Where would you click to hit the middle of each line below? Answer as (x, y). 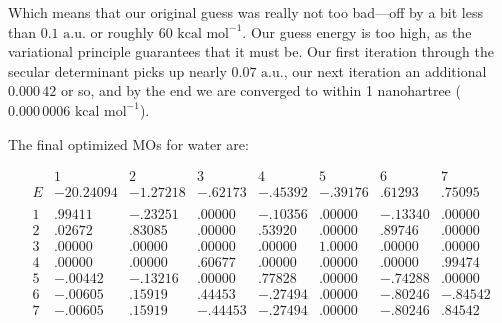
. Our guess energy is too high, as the (357, 31)
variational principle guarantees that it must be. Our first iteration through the (251, 51)
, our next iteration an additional (385, 70)
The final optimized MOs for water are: (128, 143)
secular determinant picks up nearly (117, 70)
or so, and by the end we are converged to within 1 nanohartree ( (260, 90)
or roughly (122, 31)
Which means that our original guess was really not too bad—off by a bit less (246, 12)
